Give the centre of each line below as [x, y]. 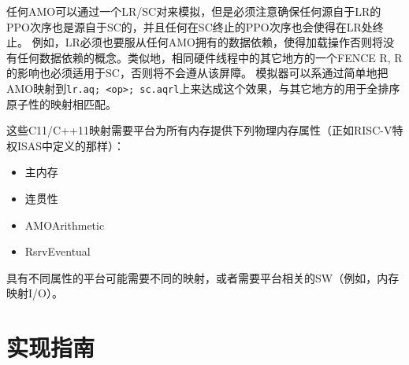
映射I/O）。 [35, 293]
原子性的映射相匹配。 [61, 103]
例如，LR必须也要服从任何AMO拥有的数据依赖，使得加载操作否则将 [207, 42]
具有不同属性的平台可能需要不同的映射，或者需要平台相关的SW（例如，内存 [203, 277]
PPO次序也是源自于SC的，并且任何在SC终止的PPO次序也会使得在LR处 [190, 26]
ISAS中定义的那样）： [71, 145]
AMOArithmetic [65, 225]
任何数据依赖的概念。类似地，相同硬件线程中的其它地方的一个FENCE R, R [210, 57]
